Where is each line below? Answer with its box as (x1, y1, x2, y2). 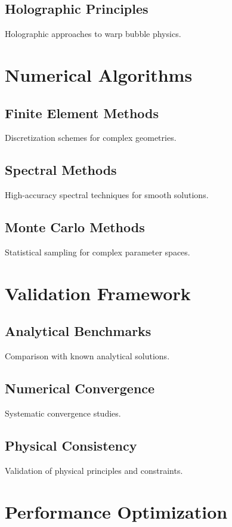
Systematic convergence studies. (5, 406, 121, 419)
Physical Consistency (5, 436, 137, 454)
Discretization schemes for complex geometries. (5, 131, 177, 144)
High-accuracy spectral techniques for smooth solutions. (5, 189, 209, 201)
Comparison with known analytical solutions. (5, 350, 170, 362)
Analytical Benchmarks (5, 322, 151, 340)
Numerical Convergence (5, 379, 155, 397)
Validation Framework (5, 281, 191, 305)
